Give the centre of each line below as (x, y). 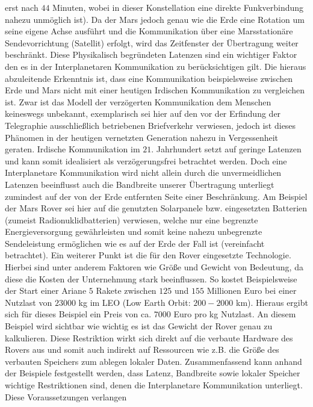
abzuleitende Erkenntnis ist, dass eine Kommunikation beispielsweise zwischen (149, 78)
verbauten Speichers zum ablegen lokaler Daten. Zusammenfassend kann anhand (153, 361)
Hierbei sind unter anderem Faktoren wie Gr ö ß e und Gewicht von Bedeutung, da (154, 267)
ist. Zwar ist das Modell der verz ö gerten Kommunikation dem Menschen (138, 101)
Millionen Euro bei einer (252, 290)
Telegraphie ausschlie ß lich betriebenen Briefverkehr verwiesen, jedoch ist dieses (150, 125)
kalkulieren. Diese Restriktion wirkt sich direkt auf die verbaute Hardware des (149, 337)
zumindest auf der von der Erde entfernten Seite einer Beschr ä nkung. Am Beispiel (156, 196)
